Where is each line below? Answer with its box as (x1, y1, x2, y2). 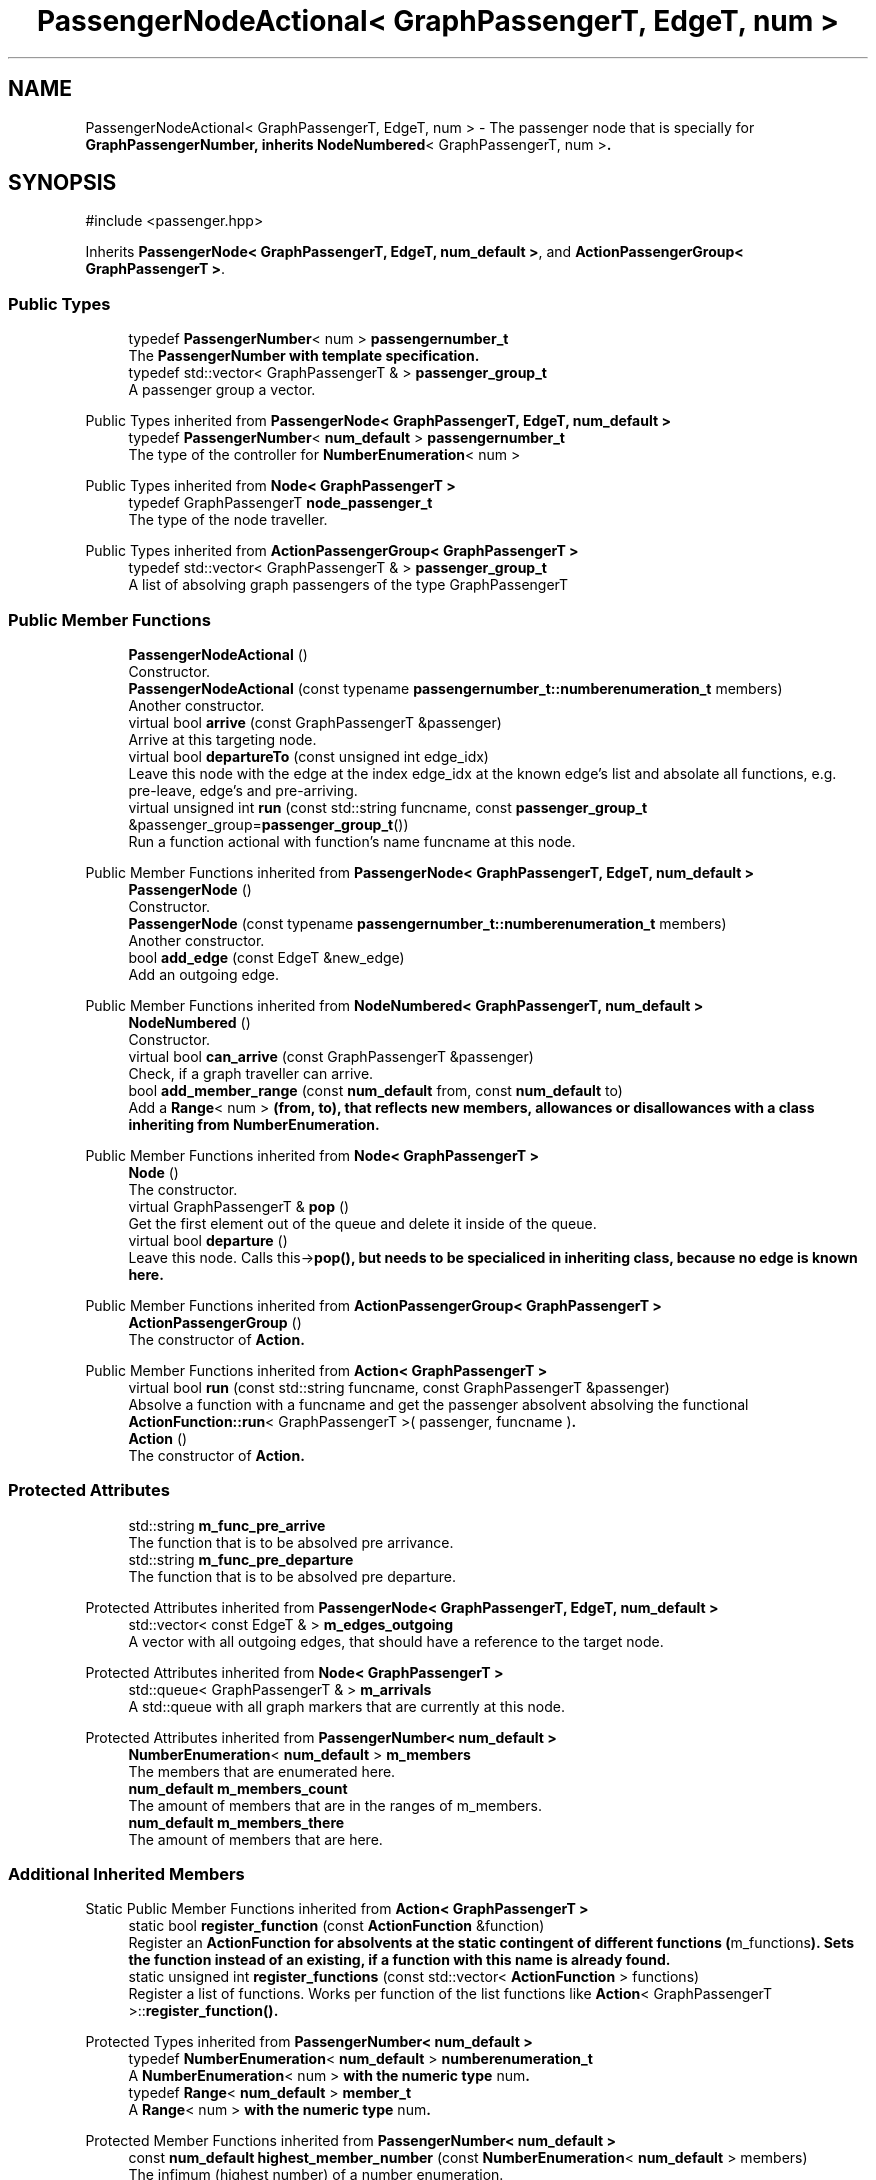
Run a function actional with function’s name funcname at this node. (128, 832, 576, 850)
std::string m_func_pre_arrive (128, 1516, 326, 1534)
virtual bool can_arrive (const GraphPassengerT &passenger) (128, 1047, 534, 1065)
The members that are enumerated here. (128, 1762, 396, 1780)
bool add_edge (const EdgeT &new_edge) (128, 948, 405, 966)
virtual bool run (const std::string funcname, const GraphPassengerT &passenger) (128, 1378, 670, 1396)
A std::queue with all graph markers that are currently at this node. (128, 1697, 566, 1715)
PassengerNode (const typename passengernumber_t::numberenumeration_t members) (128, 914, 727, 932)
